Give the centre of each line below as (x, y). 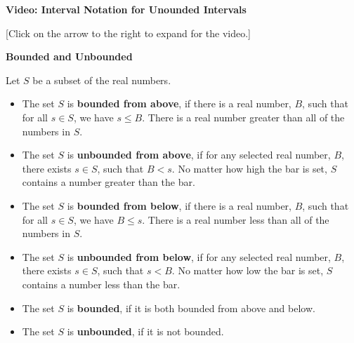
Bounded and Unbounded (69, 56)
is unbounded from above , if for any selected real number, (199, 155)
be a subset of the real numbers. (102, 80)
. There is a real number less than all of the (236, 219)
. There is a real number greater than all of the (243, 117)
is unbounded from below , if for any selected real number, (199, 256)
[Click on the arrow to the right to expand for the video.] (129, 33)
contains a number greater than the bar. (109, 182)
